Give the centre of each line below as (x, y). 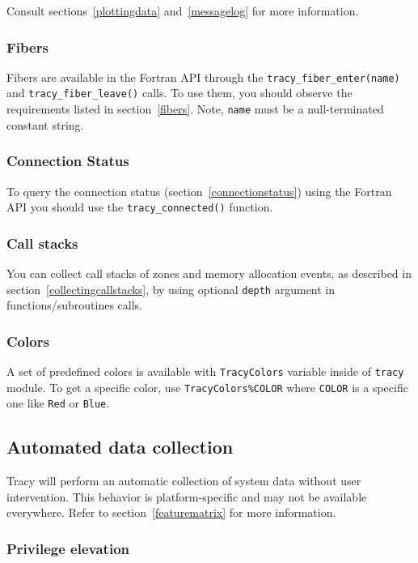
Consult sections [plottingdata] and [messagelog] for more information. (183, 11)
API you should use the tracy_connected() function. (140, 207)
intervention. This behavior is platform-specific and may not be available (187, 496)
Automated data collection (120, 447)
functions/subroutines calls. (74, 305)
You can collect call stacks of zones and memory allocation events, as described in (209, 273)
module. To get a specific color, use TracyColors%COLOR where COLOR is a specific (207, 387)
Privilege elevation (68, 548)
